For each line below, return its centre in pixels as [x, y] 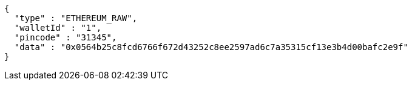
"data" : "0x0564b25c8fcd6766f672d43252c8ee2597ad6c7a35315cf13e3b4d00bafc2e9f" [211, 47]
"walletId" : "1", [58, 28]
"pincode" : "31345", [66, 37]
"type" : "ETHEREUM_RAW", [76, 18]
